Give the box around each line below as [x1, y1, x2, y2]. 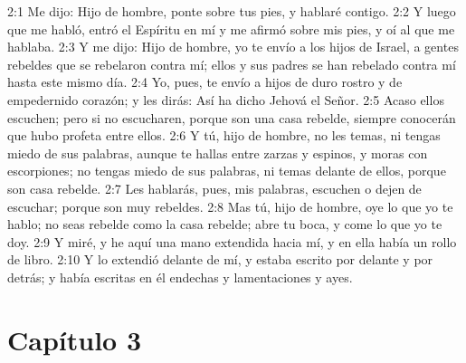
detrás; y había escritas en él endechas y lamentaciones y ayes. [7, 267, 353, 286]
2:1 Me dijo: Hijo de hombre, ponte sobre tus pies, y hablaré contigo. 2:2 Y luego [7, 2, 456, 20]
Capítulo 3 [7, 320, 142, 358]
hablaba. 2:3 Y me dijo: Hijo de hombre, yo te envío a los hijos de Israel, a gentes [7, 37, 459, 56]
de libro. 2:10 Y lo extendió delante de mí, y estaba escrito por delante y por [7, 250, 433, 269]
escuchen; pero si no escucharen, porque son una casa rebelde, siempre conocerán [7, 108, 456, 127]
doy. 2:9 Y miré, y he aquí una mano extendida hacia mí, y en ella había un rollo [7, 232, 457, 251]
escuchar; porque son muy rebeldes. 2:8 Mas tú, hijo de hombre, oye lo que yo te [7, 196, 453, 215]
